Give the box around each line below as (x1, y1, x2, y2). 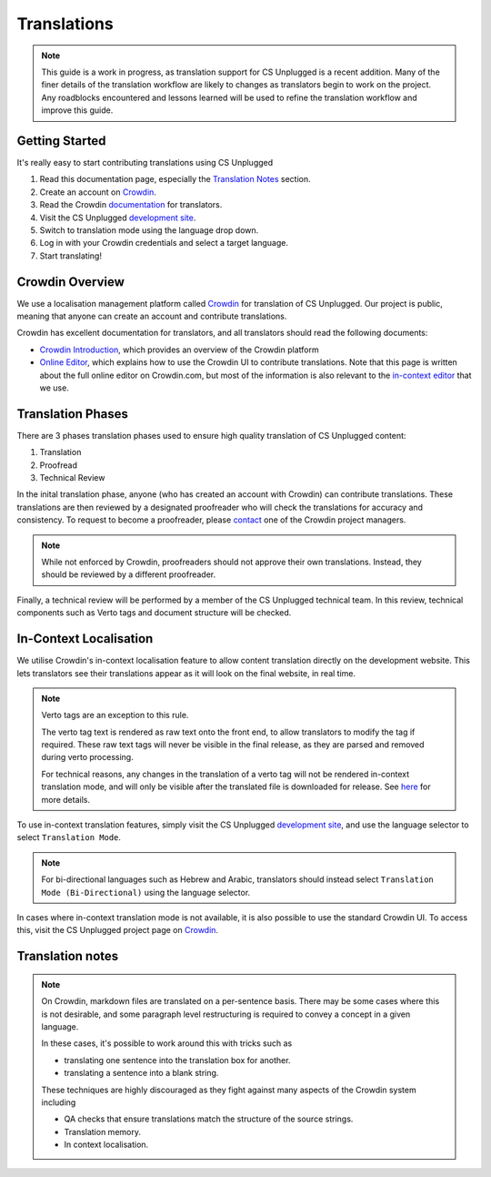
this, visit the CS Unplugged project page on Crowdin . (16, 925, 218, 936)
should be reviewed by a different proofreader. (41, 569, 216, 580)
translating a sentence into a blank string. (64, 1068, 219, 1079)
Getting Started (16, 133, 106, 148)
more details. (41, 794, 91, 805)
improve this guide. (41, 105, 114, 116)
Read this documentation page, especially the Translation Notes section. (39, 174, 311, 185)
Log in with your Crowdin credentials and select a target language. (39, 238, 288, 249)
